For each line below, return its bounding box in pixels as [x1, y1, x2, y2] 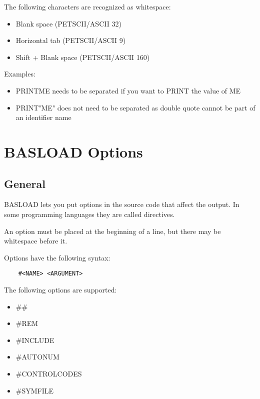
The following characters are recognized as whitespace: [4, 1, 171, 11]
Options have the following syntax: [4, 252, 110, 262]
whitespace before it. [4, 235, 67, 246]
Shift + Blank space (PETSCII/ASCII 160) [15, 51, 150, 62]
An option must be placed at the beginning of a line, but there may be [4, 225, 221, 236]
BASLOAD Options [4, 141, 143, 161]
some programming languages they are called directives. [4, 208, 175, 219]
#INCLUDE [15, 334, 54, 345]
